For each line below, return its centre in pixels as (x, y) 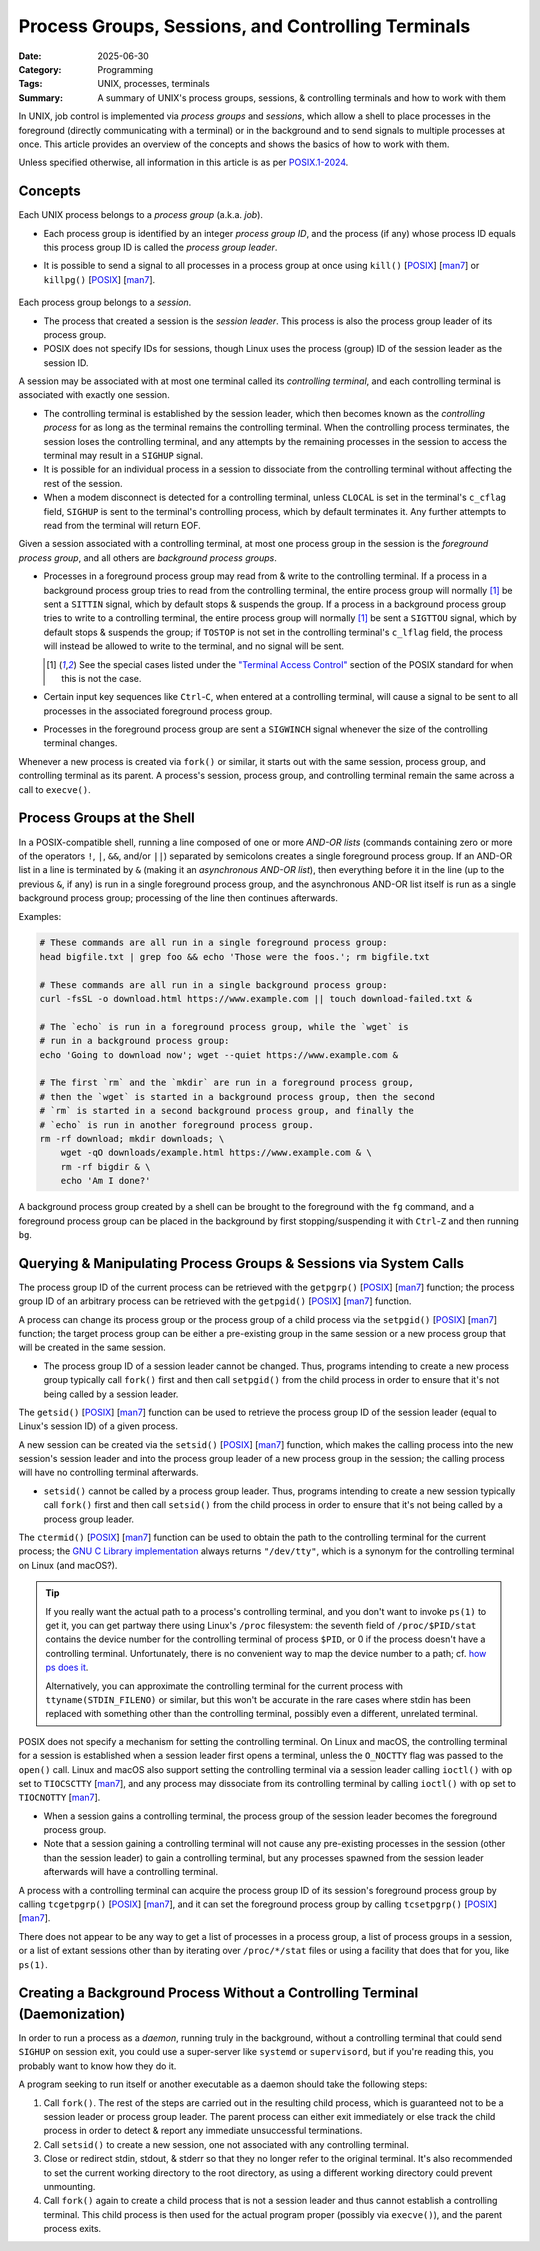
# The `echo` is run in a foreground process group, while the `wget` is (224, 1026)
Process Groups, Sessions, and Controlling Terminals (244, 26)
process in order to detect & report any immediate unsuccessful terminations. (203, 2131)
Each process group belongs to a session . (105, 302)
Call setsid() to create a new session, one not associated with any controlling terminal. (226, 2144)
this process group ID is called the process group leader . (160, 247)
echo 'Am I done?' (105, 1181)
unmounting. (69, 2186)
